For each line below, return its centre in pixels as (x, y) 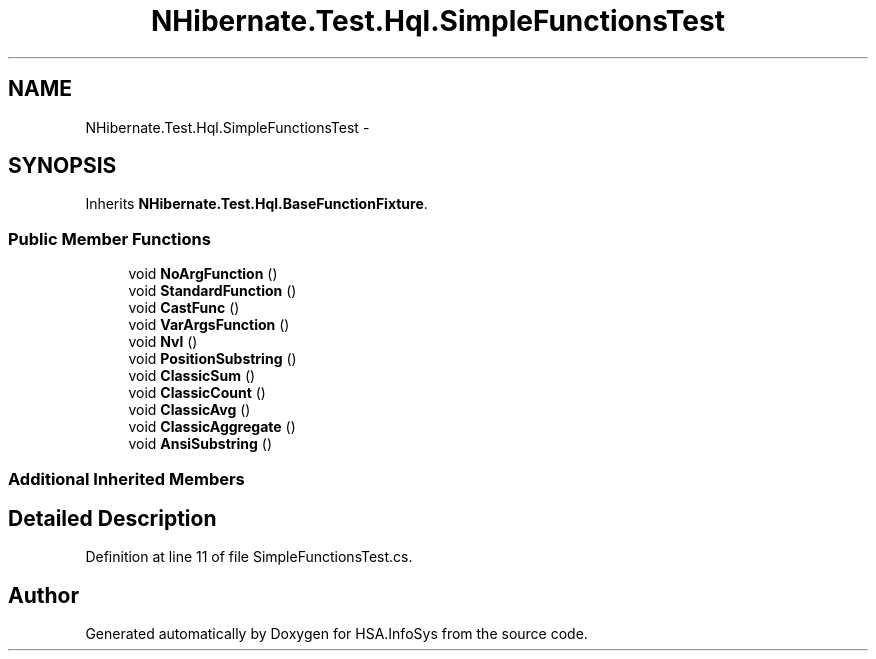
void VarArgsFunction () (209, 325)
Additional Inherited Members (126, 478)
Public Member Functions (109, 238)
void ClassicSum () (192, 376)
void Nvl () (163, 342)
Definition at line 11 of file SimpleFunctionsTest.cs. (249, 557)
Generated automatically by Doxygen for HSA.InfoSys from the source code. (336, 634)
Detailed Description (112, 518)
